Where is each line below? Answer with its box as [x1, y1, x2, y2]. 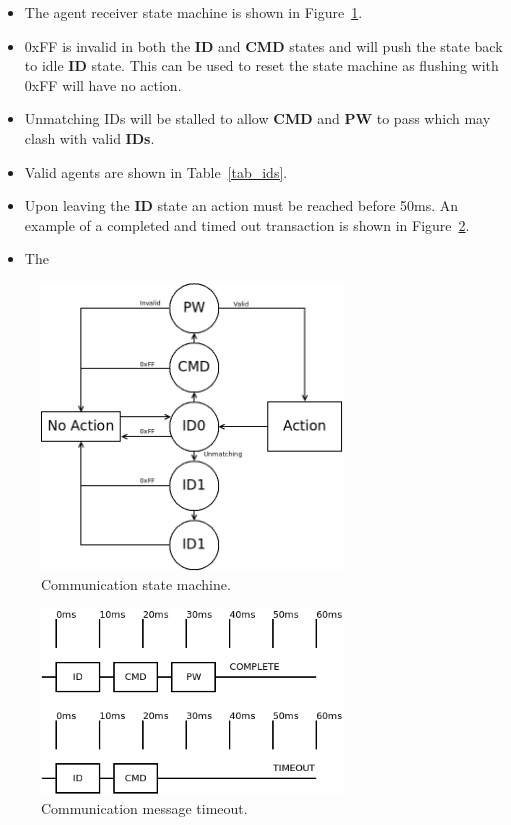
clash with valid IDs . [24, 127, 155, 148]
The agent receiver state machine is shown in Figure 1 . [24, 2, 363, 22]
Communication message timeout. [41, 798, 248, 819]
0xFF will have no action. [24, 74, 182, 95]
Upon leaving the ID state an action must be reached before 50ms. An [24, 195, 459, 216]
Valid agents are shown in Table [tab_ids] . [24, 161, 288, 182]
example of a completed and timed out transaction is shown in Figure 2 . [24, 214, 470, 235]
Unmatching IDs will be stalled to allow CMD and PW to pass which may [24, 108, 491, 129]
